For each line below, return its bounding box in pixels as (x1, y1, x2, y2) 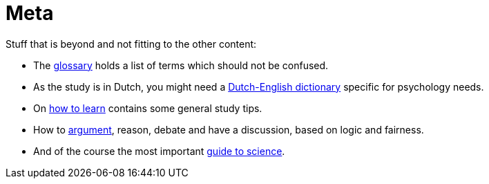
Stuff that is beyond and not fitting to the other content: (6, 37, 257, 50)
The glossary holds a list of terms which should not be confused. (33, 59, 329, 71)
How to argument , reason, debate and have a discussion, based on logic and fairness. (33, 123, 424, 136)
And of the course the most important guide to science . (33, 145, 285, 157)
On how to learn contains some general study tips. (33, 102, 262, 114)
